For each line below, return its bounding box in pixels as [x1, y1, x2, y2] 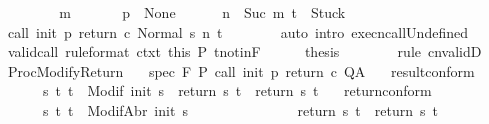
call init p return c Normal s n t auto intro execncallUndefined [7, 21, 468, 42]
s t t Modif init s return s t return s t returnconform [42, 80, 432, 101]
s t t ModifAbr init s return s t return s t [42, 99, 438, 120]
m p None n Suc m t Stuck [59, 2, 346, 22]
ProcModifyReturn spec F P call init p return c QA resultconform [7, 60, 475, 81]
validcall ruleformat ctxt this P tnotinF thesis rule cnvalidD [7, 41, 482, 62]
